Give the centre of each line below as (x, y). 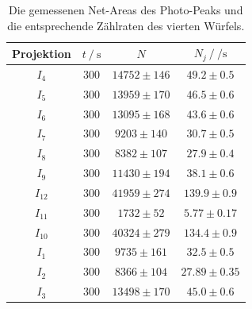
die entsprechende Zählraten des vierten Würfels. (126, 25)
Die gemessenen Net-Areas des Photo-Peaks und (126, 10)
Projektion (42, 53)
